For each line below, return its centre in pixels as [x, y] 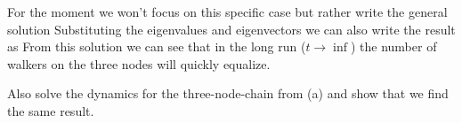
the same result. [51, 110]
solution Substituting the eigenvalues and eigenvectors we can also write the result [231, 29]
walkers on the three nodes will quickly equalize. [139, 63]
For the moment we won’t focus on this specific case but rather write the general [227, 12]
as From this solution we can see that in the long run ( [157, 46]
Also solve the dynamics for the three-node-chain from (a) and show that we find [228, 93]
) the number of [393, 46]
